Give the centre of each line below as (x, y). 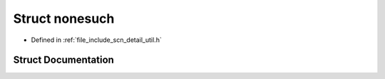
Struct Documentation (63, 60)
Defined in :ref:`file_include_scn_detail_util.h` (96, 40)
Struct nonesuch (64, 19)
